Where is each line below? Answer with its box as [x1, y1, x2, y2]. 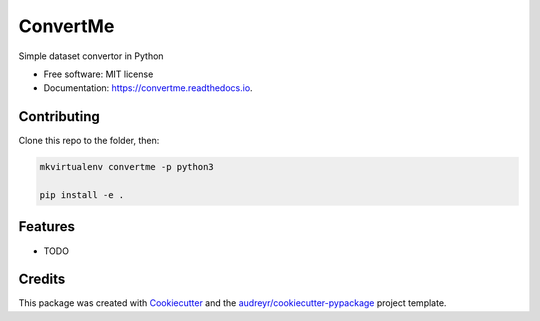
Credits [18, 271, 66, 288]
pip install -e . [39, 190, 125, 200]
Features [18, 218, 75, 235]
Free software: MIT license [43, 68, 154, 80]
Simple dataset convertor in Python [18, 50, 164, 62]
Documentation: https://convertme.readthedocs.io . [43, 82, 254, 94]
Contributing [18, 108, 100, 125]
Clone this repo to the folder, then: [18, 135, 160, 147]
